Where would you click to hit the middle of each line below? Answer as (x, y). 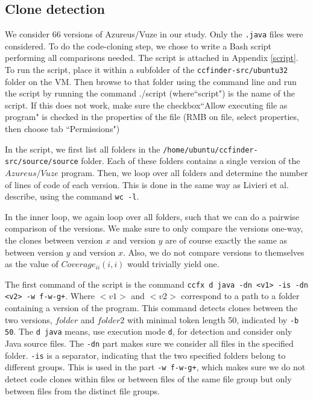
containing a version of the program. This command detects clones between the (151, 308)
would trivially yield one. (173, 264)
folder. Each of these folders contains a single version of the (191, 161)
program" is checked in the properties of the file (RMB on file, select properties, (152, 117)
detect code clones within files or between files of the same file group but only (148, 378)
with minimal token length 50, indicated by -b (213, 319)
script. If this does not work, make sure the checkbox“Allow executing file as (146, 105)
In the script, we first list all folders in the (83, 149)
